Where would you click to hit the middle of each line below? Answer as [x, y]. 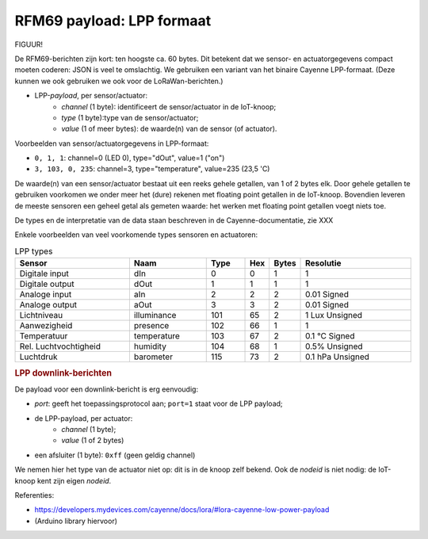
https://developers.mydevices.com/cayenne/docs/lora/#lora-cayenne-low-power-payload [182, 510]
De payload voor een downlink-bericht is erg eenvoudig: [106, 389]
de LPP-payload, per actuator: [84, 418]
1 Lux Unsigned [334, 315]
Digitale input [44, 273]
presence [151, 326]
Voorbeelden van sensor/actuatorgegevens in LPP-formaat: [112, 143]
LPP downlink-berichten [63, 373]
